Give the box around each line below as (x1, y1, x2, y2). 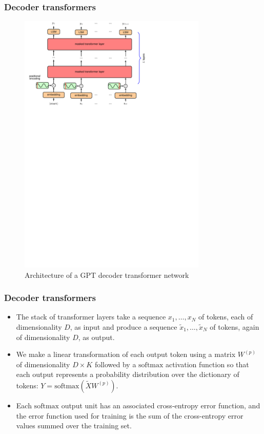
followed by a (94, 358, 136, 369)
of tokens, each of (198, 311, 253, 322)
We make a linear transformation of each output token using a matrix (16, 349, 236, 360)
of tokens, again (210, 321, 259, 332)
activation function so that (166, 358, 249, 369)
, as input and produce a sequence (70, 321, 177, 332)
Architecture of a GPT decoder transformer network (25, 269, 189, 280)
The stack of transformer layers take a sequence (16, 311, 166, 322)
